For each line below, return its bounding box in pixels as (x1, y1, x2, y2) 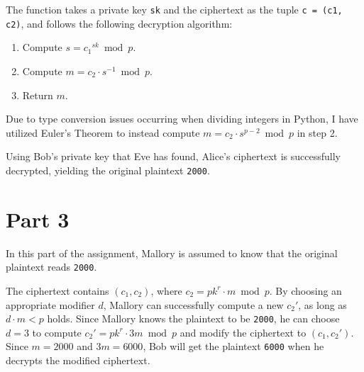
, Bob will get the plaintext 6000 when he (143, 339, 324, 354)
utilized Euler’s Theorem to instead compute (6, 125, 200, 140)
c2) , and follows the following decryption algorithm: (6, 16, 233, 30)
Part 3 (6, 204, 70, 233)
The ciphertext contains (6, 283, 109, 298)
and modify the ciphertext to (180, 325, 307, 339)
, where (150, 283, 182, 298)
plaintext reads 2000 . (6, 259, 97, 274)
